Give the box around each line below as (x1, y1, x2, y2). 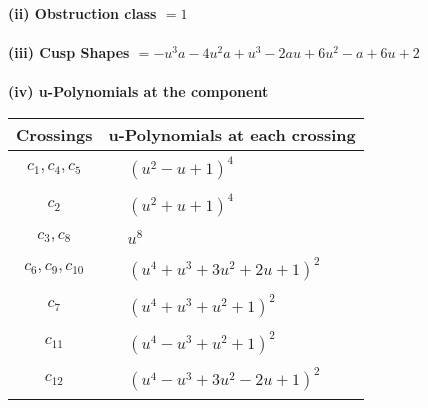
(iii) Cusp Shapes (8, 42, 130, 63)
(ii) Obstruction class (8, 3, 157, 23)
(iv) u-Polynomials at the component (8, 81, 269, 102)
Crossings (16, 122, 93, 146)
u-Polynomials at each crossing (108, 122, 356, 146)
